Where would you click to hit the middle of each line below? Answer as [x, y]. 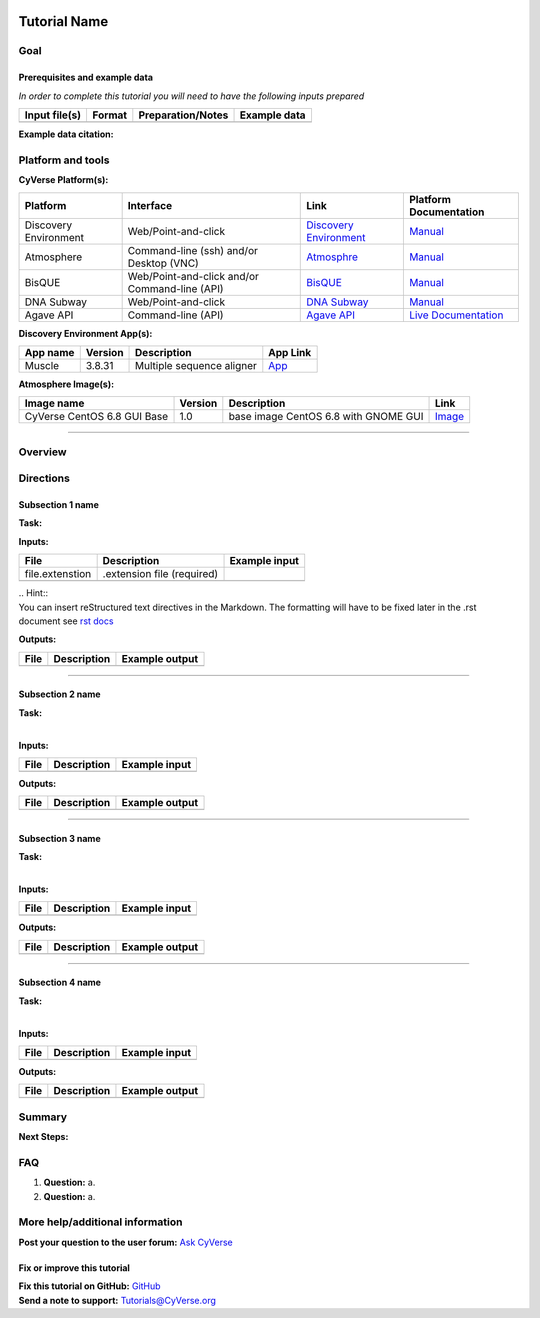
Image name [54, 403]
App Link [290, 352]
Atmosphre [332, 257]
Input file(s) [53, 115]
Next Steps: [43, 1137]
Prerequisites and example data [86, 77]
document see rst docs [66, 621]
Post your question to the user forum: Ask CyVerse [126, 1242]
